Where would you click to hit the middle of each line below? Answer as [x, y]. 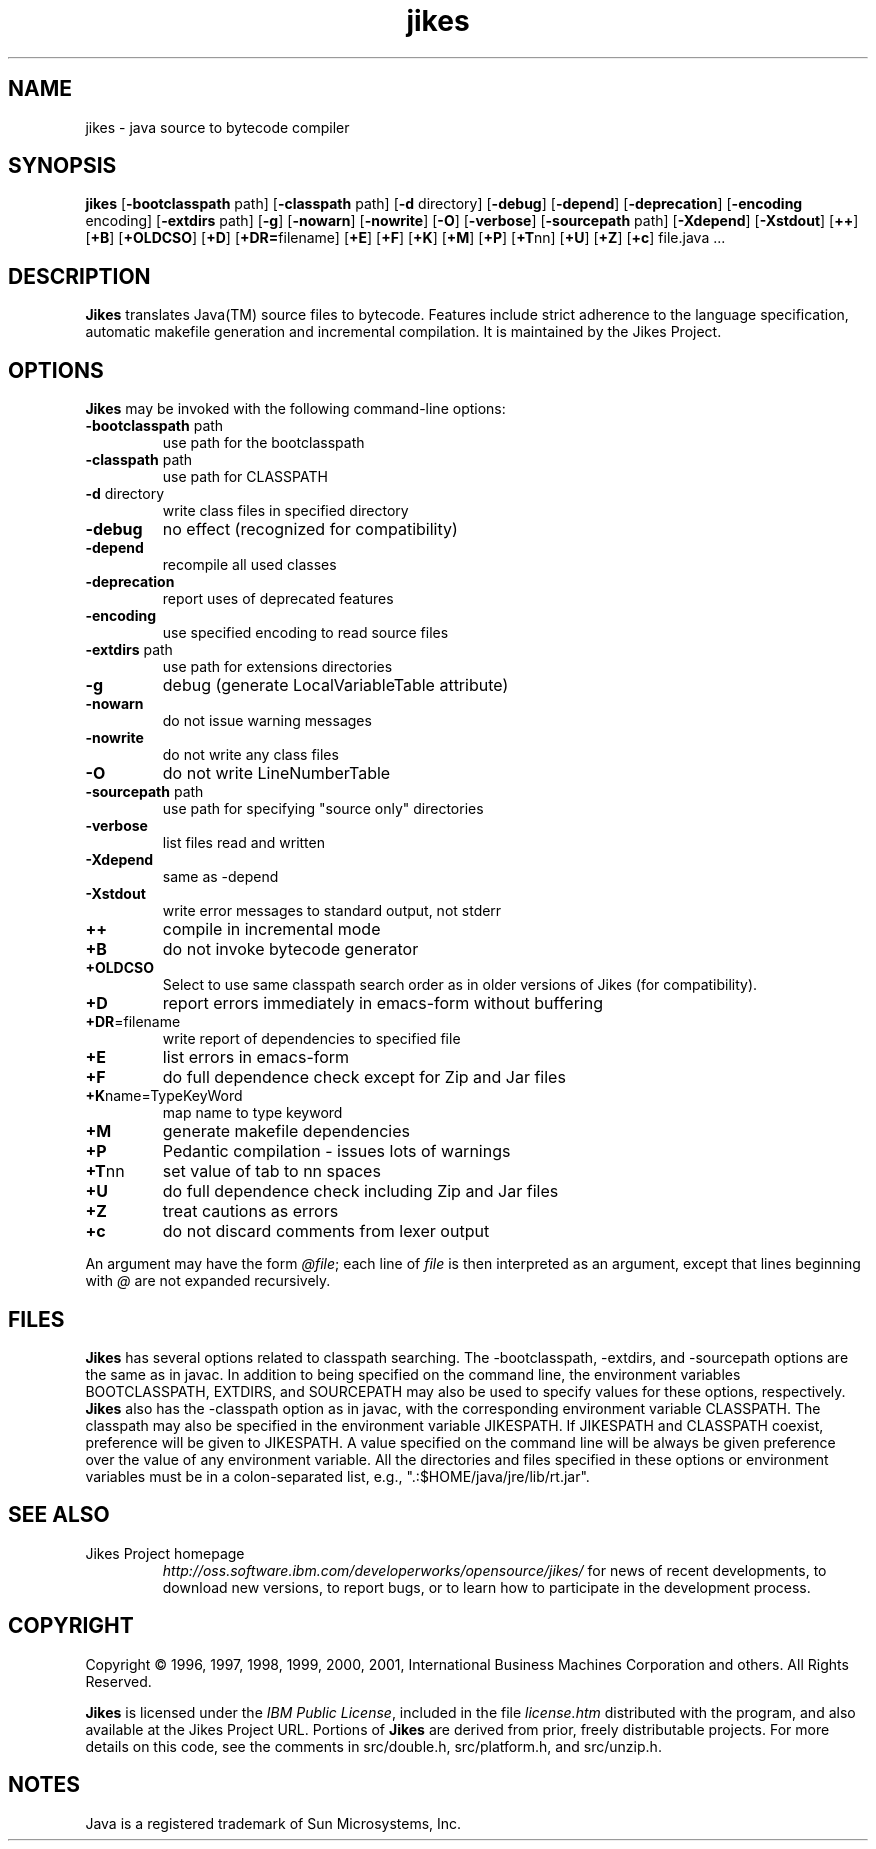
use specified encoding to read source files [305, 633]
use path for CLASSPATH [245, 477]
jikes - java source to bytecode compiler [217, 127]
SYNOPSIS [62, 166]
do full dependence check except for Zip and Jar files [364, 1077]
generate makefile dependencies [286, 1131]
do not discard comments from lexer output [326, 1231]
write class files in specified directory [285, 511]
